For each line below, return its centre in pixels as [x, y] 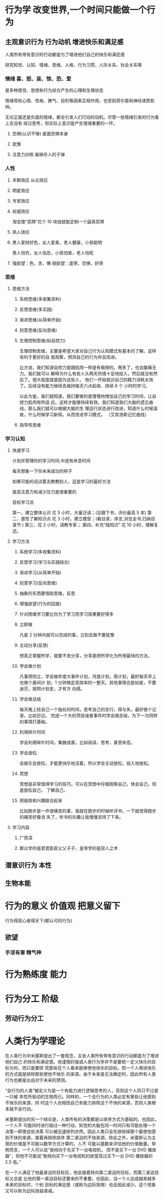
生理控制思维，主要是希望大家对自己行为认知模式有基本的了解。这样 [88, 351]
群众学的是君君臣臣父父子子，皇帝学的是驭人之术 [69, 848]
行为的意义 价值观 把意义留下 [63, 906]
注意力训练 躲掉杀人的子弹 [38, 155]
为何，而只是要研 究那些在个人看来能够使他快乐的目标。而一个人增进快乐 [82, 1068]
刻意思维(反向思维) [38, 330]
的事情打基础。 [34, 722]
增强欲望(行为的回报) [40, 604]
